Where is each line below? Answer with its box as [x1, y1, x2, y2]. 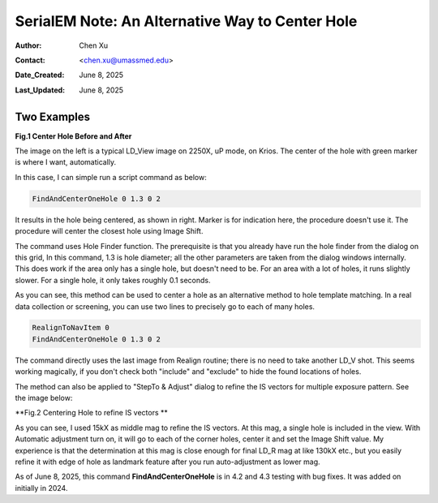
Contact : [15, 55, 46, 65]
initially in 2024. [15, 483, 68, 492]
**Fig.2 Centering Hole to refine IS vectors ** [15, 408, 168, 418]
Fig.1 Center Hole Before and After [15, 131, 132, 141]
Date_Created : [15, 70, 65, 80]
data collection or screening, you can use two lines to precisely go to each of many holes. [15, 301, 316, 312]
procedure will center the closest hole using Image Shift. [15, 226, 204, 236]
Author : [15, 41, 42, 50]
